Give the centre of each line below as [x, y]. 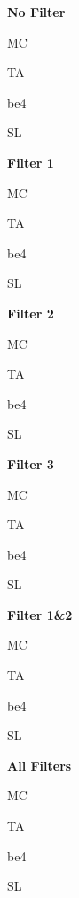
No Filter [36, 12]
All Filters [39, 765]
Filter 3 [31, 463]
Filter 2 [31, 313]
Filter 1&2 [40, 614]
